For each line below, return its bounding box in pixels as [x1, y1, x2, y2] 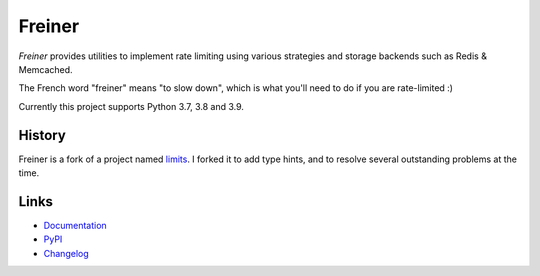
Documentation [43, 219, 107, 231]
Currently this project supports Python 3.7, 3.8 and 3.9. [18, 100, 245, 112]
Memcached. [18, 63, 74, 75]
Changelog [43, 247, 89, 259]
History [18, 126, 67, 144]
